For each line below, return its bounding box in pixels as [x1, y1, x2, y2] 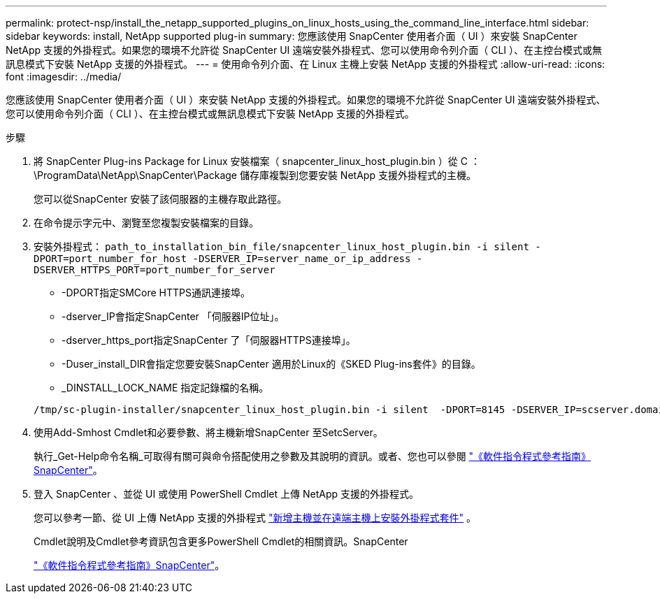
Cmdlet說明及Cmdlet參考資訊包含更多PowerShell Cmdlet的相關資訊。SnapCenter [34, 535, 408, 547]
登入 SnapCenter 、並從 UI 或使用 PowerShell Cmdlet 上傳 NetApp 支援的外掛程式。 [34, 488, 419, 500]
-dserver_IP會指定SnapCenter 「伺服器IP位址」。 [62, 310, 285, 322]
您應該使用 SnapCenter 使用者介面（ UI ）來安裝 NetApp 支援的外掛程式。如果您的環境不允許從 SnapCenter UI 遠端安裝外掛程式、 [6, 94, 606, 106]
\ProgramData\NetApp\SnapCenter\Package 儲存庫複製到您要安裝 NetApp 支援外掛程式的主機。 [34, 169, 476, 181]
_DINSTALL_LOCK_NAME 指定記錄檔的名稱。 [62, 382, 269, 394]
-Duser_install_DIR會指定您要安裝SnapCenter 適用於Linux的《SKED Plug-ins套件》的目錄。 [62, 358, 481, 370]
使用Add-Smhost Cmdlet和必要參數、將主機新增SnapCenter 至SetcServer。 [34, 426, 383, 438]
